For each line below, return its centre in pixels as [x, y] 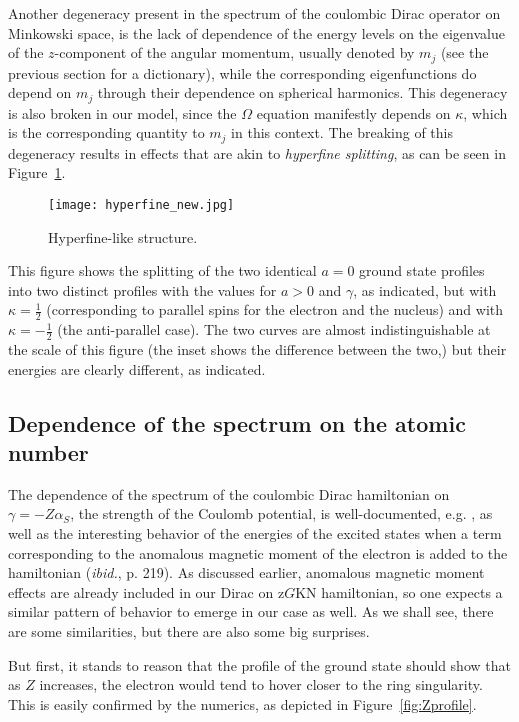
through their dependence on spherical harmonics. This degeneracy [302, 92]
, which [485, 112]
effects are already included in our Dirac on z [146, 591]
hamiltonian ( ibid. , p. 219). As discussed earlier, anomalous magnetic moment [246, 572]
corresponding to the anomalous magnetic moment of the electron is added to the [258, 552]
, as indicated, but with [425, 289]
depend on [40, 92]
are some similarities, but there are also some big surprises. [189, 630]
